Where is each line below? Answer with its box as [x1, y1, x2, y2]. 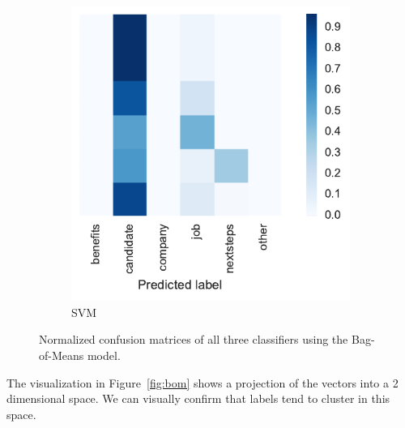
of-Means [39, 347, 84, 364]
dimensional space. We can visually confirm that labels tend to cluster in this [6, 390, 390, 407]
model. [87, 347, 121, 364]
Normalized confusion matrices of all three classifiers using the [39, 331, 348, 348]
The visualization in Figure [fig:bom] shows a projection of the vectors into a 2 [6, 374, 399, 391]
